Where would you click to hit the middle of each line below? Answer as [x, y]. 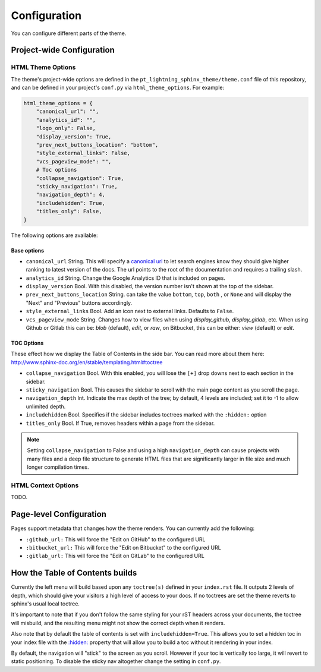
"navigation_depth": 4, [70, 195]
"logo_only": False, [66, 128]
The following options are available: [54, 235]
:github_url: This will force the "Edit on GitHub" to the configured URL [116, 539]
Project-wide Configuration [63, 50]
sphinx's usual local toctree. [45, 604]
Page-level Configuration [59, 514]
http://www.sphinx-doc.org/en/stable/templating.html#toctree [87, 362]
